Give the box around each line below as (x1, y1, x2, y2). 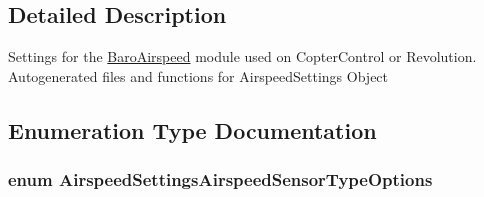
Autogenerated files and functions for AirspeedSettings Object (8, 65, 389, 86)
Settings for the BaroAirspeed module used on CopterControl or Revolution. (8, 46, 477, 67)
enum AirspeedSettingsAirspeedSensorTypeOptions (8, 167, 433, 192)
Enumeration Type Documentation (8, 114, 377, 145)
